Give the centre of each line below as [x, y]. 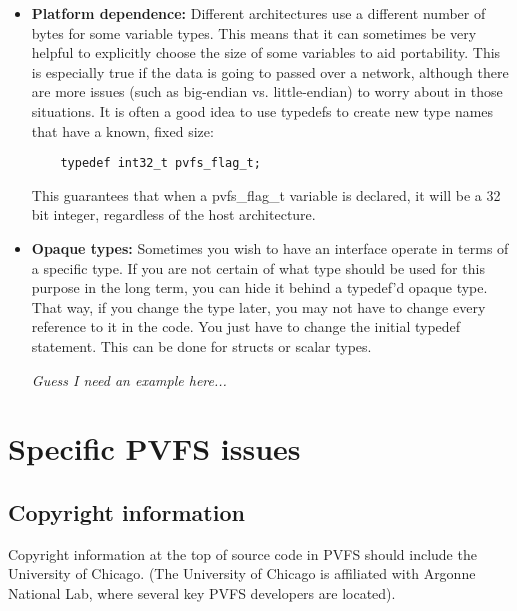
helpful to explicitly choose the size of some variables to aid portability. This [266, 52]
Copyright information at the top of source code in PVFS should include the [242, 553]
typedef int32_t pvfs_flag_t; [160, 163]
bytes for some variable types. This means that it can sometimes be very [254, 32]
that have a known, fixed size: [122, 130]
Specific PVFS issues [154, 448]
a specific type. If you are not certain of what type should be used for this [258, 267]
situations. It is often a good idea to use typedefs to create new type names [262, 110]
